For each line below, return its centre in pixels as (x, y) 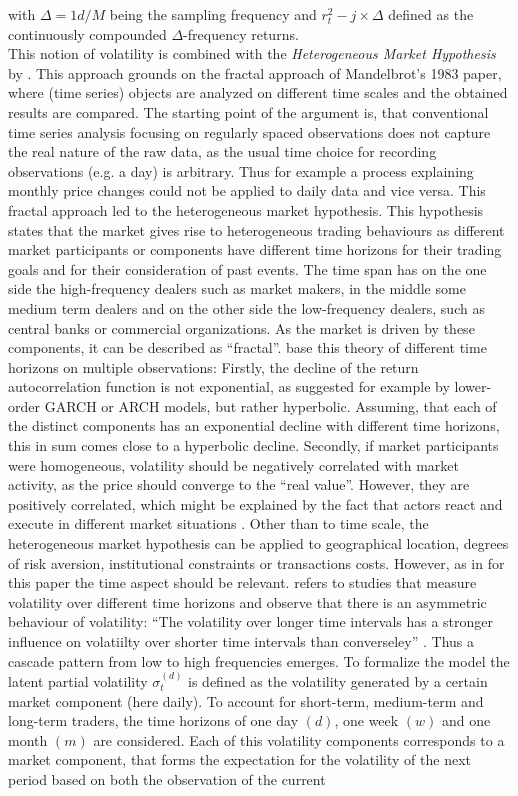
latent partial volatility (78, 681)
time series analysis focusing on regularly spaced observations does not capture (249, 131)
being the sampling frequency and (213, 14)
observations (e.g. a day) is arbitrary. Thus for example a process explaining (241, 170)
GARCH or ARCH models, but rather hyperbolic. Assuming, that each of (270, 405)
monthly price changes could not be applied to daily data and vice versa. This (247, 190)
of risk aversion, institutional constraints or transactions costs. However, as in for (256, 562)
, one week (366, 720)
